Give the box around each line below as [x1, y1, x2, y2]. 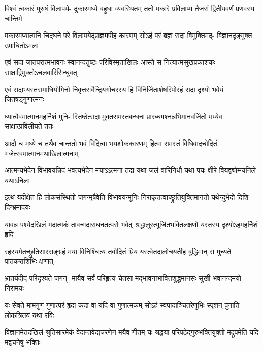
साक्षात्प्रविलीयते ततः [5, 121, 54, 131]
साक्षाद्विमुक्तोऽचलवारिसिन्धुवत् [5, 66, 77, 77]
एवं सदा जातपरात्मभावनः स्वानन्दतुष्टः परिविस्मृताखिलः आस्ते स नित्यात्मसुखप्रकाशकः [5, 57, 215, 67]
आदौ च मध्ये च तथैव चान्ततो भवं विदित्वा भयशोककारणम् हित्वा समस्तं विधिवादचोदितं [5, 137, 217, 148]
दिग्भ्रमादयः [5, 201, 30, 212]
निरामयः [5, 283, 24, 293]
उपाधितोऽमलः [5, 40, 38, 50]
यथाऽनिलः [5, 174, 29, 185]
